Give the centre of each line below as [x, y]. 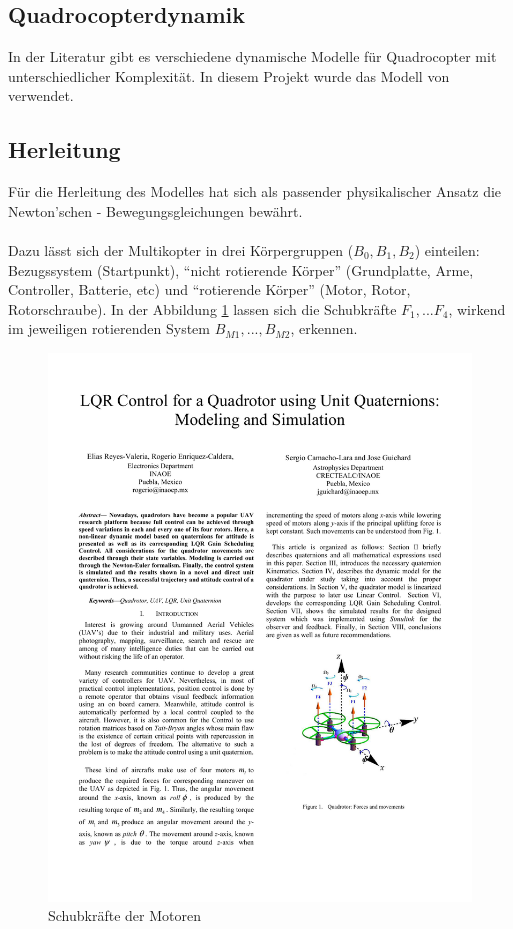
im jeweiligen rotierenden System [109, 328]
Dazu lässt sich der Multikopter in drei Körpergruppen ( [181, 249]
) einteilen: [447, 249]
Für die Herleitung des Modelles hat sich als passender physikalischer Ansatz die [255, 191]
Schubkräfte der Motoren [124, 915]
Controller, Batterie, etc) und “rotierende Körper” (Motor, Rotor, [209, 289]
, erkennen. [324, 328]
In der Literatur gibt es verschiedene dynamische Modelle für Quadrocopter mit [252, 56]
